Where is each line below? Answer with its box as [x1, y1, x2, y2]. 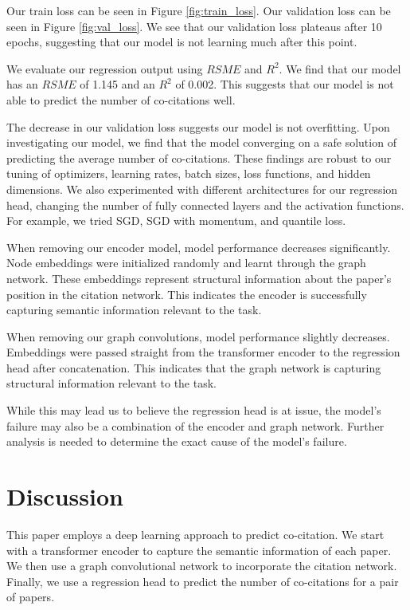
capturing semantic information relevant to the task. [6, 301, 262, 318]
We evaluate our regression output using [6, 60, 203, 77]
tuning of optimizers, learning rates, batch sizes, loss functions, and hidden [6, 165, 371, 182]
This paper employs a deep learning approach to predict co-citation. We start [6, 525, 385, 542]
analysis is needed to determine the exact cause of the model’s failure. [6, 433, 347, 450]
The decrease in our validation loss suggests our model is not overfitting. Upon [6, 118, 390, 135]
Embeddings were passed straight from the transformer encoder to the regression [6, 344, 400, 360]
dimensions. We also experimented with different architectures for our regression [6, 180, 398, 197]
